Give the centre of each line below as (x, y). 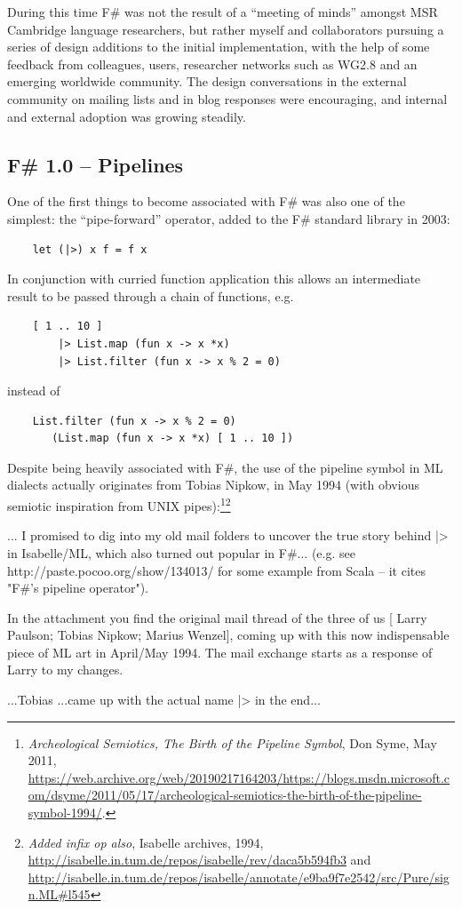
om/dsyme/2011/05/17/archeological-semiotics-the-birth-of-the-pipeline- (225, 795)
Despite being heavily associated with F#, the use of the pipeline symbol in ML (225, 467)
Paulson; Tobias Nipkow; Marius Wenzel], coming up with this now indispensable (228, 635)
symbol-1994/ (65, 813)
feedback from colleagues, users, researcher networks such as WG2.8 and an (212, 64)
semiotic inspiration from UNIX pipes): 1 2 (119, 504)
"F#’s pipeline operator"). (78, 588)
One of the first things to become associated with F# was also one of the (206, 201)
